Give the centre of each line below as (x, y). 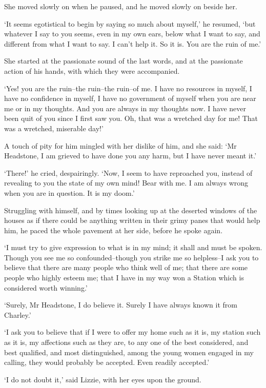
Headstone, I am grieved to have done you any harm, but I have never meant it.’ (130, 156)
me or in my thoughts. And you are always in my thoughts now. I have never (125, 108)
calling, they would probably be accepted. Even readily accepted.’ (107, 362)
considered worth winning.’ (46, 287)
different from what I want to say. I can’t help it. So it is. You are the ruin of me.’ (133, 43)
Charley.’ (18, 314)
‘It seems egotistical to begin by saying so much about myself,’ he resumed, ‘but (130, 23)
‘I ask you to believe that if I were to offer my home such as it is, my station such (132, 332)
